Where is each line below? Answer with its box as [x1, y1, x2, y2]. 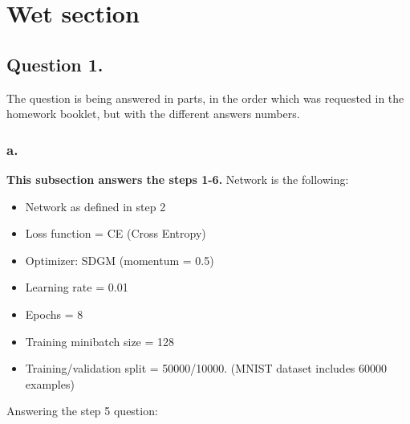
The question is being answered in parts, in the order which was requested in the [6, 89, 404, 106]
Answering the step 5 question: [6, 402, 158, 419]
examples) [25, 375, 75, 392]
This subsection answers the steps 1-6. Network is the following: [6, 170, 349, 187]
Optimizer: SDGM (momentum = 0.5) [25, 251, 214, 268]
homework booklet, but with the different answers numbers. [6, 105, 300, 122]
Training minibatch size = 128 [25, 332, 175, 349]
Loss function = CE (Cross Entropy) [25, 225, 206, 242]
